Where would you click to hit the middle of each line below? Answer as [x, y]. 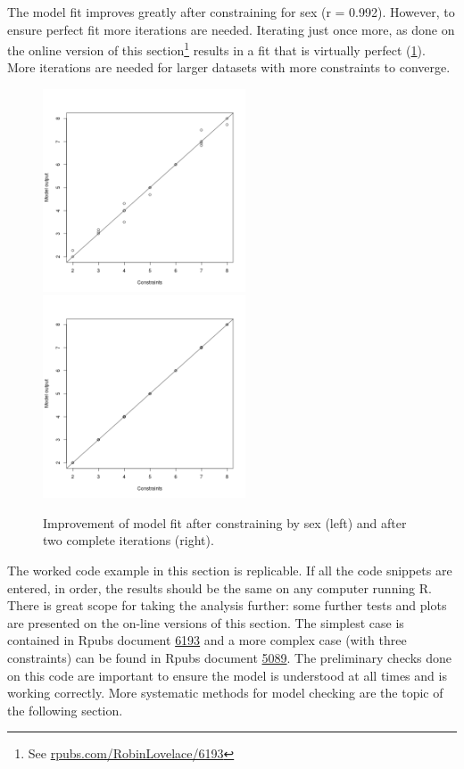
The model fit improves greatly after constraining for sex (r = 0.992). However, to [231, 12]
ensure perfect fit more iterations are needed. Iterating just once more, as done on [231, 29]
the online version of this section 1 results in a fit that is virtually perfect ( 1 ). [216, 49]
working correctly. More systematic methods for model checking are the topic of [225, 693]
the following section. [65, 710]
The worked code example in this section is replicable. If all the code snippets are [230, 570]
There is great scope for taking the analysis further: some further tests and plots [227, 605]
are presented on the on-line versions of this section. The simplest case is [206, 622]
